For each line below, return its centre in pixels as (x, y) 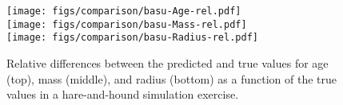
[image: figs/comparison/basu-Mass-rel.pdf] (127, 24)
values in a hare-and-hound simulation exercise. (123, 94)
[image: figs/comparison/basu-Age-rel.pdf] (124, 11)
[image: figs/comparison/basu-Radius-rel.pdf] (132, 38)
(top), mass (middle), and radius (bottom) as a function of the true (172, 78)
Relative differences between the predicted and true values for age (168, 62)
